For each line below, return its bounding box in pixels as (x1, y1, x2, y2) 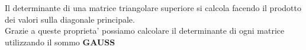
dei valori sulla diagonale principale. (5, 13, 135, 25)
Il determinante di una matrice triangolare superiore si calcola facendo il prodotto (5, 2, 301, 13)
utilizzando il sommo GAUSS (5, 35, 115, 48)
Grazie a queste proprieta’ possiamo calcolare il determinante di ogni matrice (5, 24, 285, 37)
